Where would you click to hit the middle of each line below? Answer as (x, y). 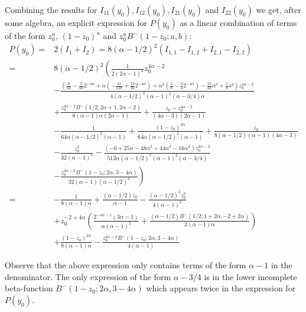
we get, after (279, 9)
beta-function (29, 288)
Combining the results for (51, 9)
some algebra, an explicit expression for (76, 22)
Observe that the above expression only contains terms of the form (126, 265)
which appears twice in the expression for (221, 288)
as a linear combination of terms (238, 22)
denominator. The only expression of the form (88, 276)
